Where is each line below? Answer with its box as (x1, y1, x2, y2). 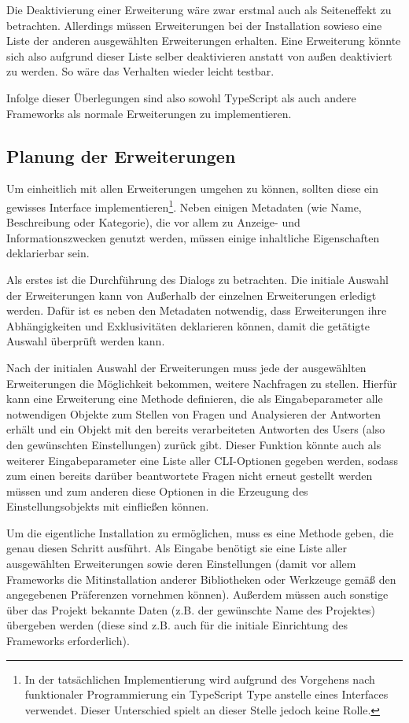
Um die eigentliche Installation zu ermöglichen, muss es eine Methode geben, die (6, 524, 394, 540)
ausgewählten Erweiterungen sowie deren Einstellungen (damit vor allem (6, 555, 356, 572)
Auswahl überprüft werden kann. (6, 333, 165, 349)
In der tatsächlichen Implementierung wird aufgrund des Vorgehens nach (24, 670, 375, 687)
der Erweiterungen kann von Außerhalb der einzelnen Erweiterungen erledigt (6, 286, 377, 303)
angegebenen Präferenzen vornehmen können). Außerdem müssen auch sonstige (6, 586, 389, 603)
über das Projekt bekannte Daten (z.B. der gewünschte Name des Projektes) (6, 601, 376, 618)
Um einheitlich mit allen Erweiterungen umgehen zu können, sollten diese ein (6, 180, 378, 197)
